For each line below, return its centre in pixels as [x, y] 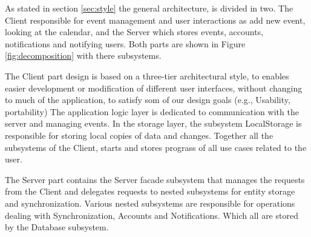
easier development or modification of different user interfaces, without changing [154, 88]
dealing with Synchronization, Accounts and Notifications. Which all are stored [152, 215]
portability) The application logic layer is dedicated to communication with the [152, 111]
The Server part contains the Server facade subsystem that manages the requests [155, 179]
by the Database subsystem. [57, 227]
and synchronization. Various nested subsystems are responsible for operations [150, 203]
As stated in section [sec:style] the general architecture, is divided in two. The [149, 8]
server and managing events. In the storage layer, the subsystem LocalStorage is [153, 123]
